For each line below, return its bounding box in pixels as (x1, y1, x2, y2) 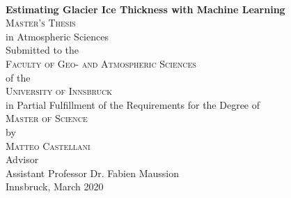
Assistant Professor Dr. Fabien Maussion (6, 165, 179, 180)
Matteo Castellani (6, 138, 91, 153)
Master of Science (6, 111, 88, 125)
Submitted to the (6, 43, 79, 57)
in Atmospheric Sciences (6, 29, 109, 43)
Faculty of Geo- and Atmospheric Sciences (6, 56, 196, 70)
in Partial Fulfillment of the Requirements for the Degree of (6, 97, 260, 112)
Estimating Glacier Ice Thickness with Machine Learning (6, 1, 285, 16)
